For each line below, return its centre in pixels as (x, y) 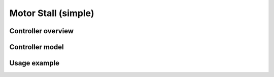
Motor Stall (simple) (52, 13)
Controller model (37, 47)
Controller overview (41, 31)
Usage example (35, 63)
